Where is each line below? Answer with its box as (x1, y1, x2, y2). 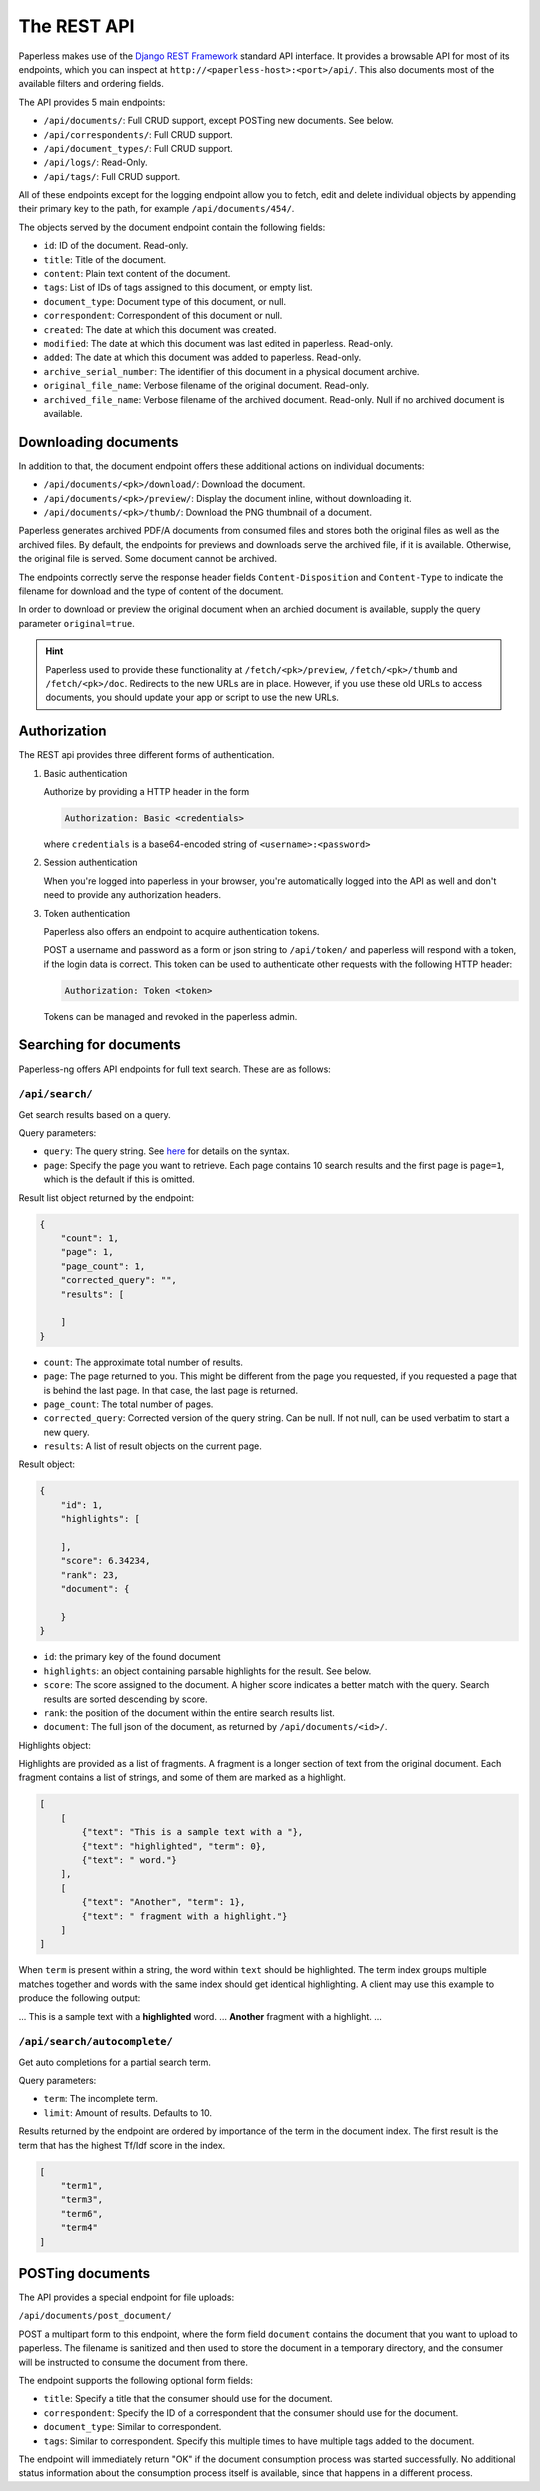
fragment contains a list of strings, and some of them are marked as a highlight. (18, 1771, 347, 1784)
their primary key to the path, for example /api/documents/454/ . (18, 203, 295, 215)
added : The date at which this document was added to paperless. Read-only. (43, 351, 362, 364)
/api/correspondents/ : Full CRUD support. (43, 128, 234, 140)
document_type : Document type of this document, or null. (43, 295, 287, 307)
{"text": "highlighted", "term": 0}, (81, 1840, 267, 1852)
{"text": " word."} (81, 1855, 177, 1866)
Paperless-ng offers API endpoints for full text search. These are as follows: (18, 1063, 332, 1075)
